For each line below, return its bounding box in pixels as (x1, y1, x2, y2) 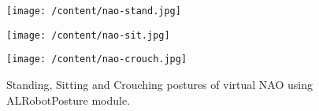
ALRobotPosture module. (6, 91, 131, 108)
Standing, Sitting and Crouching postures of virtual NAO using (6, 76, 313, 92)
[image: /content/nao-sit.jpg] (6, 29, 170, 41)
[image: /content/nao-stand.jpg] (6, 6, 181, 17)
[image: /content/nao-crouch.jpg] (6, 54, 187, 65)
